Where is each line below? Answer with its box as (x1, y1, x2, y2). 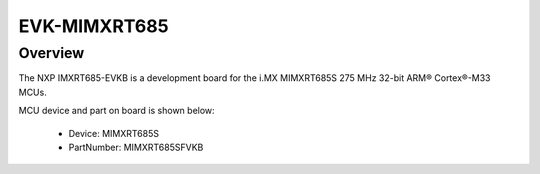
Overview (18, 44, 85, 62)
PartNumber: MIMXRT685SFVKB (68, 141, 204, 153)
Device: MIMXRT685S (68, 127, 160, 139)
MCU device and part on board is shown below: (18, 105, 215, 117)
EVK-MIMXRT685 (18, 15, 169, 37)
